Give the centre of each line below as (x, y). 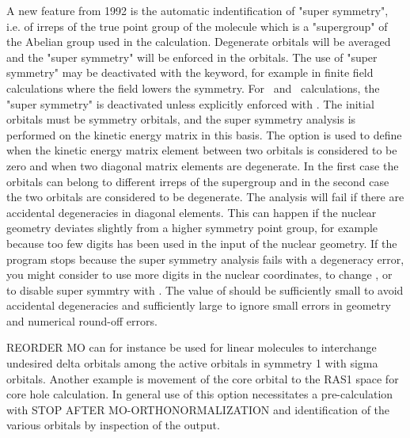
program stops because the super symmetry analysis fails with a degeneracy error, (205, 259)
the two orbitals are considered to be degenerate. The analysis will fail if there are (205, 197)
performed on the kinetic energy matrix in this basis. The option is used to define (204, 134)
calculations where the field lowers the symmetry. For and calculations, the (193, 88)
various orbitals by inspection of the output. (113, 425)
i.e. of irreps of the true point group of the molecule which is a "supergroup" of (197, 26)
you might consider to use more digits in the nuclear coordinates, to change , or (199, 274)
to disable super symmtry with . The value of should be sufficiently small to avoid (205, 289)
